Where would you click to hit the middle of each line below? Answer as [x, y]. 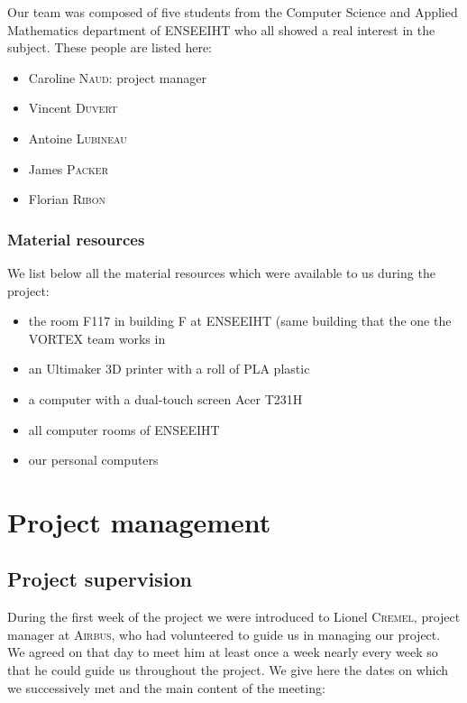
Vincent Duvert [73, 108]
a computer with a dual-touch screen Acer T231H [165, 398]
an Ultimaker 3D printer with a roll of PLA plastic [169, 369]
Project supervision [100, 579]
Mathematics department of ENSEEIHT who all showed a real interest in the [221, 29]
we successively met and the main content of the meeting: [166, 687]
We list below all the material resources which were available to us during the [221, 272]
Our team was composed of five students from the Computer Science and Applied [233, 12]
